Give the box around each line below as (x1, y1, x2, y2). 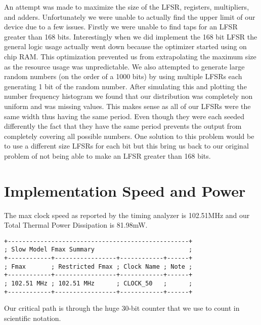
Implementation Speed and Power (4, 180, 246, 201)
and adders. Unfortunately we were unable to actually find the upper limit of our (4, 11, 255, 22)
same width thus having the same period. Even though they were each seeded (4, 111, 244, 121)
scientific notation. (4, 313, 61, 323)
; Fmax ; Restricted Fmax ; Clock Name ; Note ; (4, 263, 193, 270)
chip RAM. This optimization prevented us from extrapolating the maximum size (4, 51, 256, 61)
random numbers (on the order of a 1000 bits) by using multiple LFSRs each (4, 71, 242, 82)
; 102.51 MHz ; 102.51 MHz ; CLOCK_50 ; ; (4, 280, 193, 287)
